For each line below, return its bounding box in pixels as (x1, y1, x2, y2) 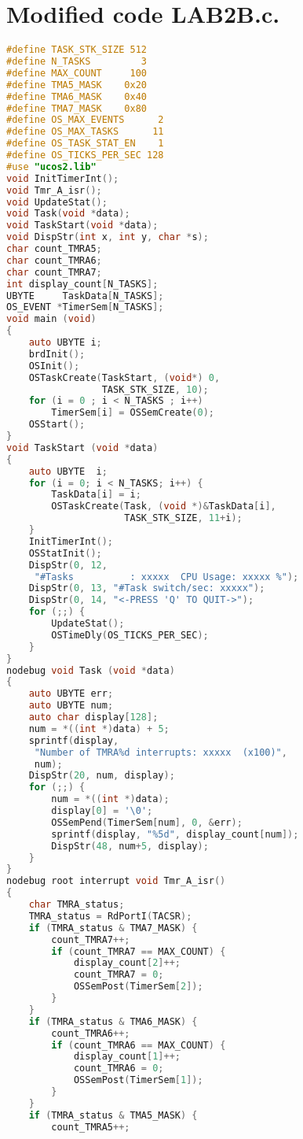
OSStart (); (28, 419, 86, 431)
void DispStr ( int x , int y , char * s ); (6, 231, 209, 243)
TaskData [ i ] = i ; (51, 489, 141, 501)
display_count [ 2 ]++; (73, 957, 181, 969)
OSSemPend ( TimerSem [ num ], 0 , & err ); (51, 816, 243, 828)
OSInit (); (28, 360, 80, 372)
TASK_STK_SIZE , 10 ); (101, 383, 209, 395)
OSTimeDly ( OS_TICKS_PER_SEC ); (51, 629, 209, 641)
